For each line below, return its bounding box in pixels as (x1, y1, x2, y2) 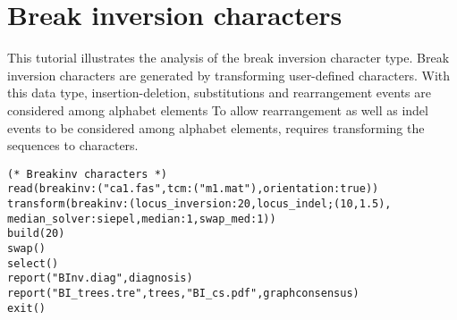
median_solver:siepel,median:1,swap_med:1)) (7, 212, 276, 225)
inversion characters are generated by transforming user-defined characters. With (7, 65, 451, 84)
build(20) (7, 227, 65, 240)
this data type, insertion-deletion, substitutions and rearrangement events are (7, 83, 431, 102)
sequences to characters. (7, 136, 139, 155)
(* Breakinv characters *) (7, 167, 167, 181)
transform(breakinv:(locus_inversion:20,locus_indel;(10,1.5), (7, 198, 392, 210)
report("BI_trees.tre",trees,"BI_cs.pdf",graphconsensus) (7, 286, 360, 299)
